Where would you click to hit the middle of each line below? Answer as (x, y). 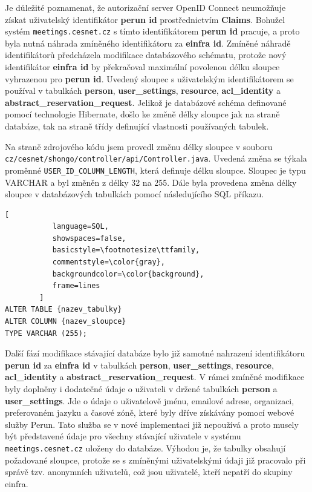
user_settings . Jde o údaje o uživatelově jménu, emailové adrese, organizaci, (150, 400)
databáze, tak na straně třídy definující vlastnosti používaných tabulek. (137, 126)
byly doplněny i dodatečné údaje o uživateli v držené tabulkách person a (141, 389)
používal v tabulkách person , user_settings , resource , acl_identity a (143, 90)
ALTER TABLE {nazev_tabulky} (63, 310)
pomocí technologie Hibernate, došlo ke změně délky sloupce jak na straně (142, 114)
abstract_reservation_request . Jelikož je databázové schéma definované (146, 102)
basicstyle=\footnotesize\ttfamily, (126, 250)
